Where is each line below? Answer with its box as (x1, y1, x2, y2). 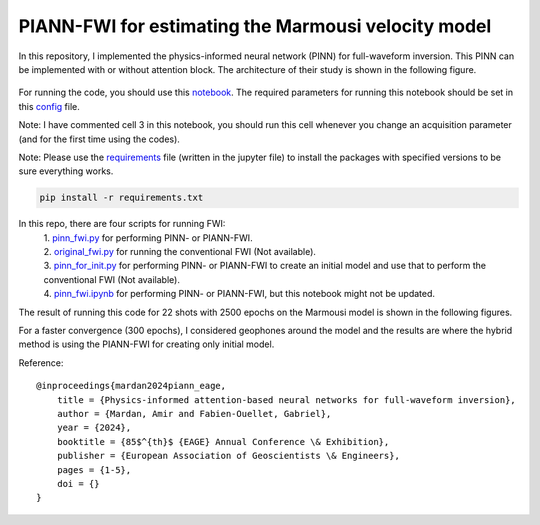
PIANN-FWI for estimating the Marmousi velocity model (18, 15, 492, 37)
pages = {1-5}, (56, 464, 132, 475)
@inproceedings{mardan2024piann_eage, (36, 380, 227, 392)
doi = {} (56, 478, 100, 489)
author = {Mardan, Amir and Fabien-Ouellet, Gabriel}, (56, 408, 332, 419)
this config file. (18, 100, 80, 112)
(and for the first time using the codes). (18, 133, 180, 145)
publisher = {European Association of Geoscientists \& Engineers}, (56, 450, 400, 462)
